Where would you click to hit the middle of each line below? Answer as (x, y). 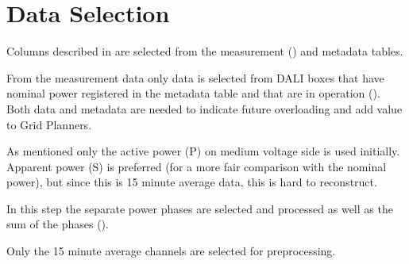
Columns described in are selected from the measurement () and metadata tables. (205, 51)
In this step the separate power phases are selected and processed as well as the (200, 208)
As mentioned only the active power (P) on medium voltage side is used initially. (203, 151)
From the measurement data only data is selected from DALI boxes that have (195, 77)
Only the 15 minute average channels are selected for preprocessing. (171, 251)
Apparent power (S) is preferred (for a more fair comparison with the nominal (197, 166)
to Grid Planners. (49, 124)
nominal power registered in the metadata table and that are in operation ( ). (193, 93)
